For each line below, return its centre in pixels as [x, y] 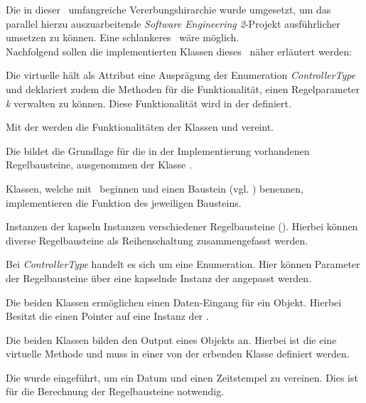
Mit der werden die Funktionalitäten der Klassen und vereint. [140, 127]
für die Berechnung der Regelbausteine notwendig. [115, 391]
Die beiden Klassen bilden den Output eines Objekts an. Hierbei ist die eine [171, 339]
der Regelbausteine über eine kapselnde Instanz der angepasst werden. [159, 278]
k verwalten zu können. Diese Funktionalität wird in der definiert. [149, 103]
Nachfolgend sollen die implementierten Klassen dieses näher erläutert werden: [179, 51]
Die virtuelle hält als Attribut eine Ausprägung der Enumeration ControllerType [181, 75]
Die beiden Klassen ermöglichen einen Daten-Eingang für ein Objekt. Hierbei [174, 302]
